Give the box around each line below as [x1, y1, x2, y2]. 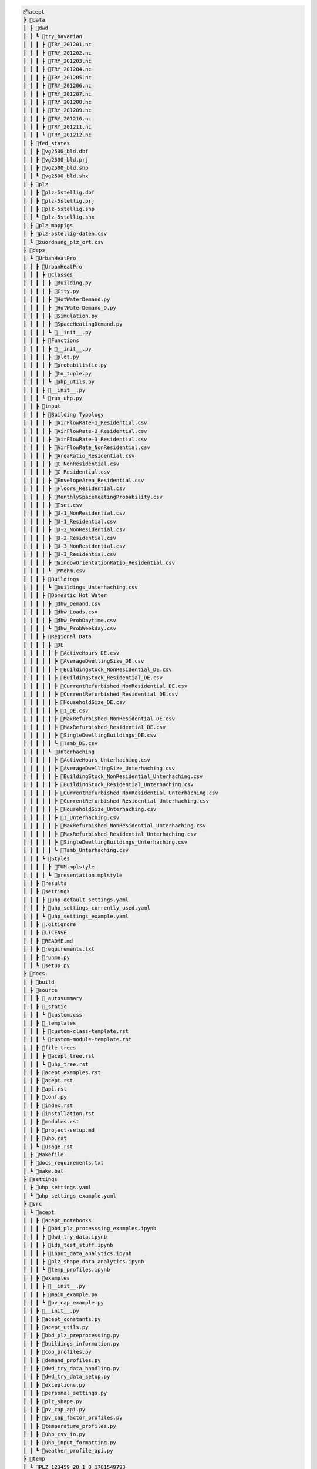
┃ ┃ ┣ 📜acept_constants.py [23, 1316, 101, 1322]
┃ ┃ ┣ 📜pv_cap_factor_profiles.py [23, 1414, 123, 1421]
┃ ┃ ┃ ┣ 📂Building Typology [23, 411, 104, 418]
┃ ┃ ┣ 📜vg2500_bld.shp [23, 165, 89, 172]
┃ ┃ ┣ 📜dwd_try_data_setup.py [23, 1373, 110, 1380]
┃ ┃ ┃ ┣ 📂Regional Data [23, 633, 92, 640]
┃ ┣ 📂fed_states [23, 140, 70, 146]
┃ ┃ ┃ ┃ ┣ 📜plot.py [23, 354, 79, 360]
